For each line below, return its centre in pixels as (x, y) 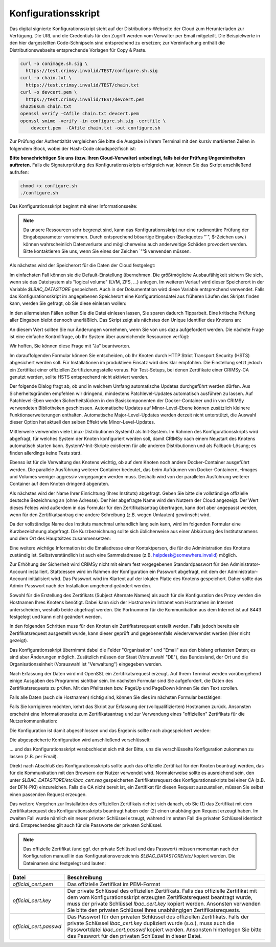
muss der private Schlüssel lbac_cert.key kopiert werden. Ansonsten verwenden (164, 904)
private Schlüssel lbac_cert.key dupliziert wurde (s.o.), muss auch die (151, 923)
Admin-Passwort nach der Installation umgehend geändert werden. (80, 586)
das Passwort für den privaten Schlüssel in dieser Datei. (134, 936)
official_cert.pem (33, 884)
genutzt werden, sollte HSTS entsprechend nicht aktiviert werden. (79, 377)
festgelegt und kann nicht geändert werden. (56, 617)
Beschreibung (85, 877)
